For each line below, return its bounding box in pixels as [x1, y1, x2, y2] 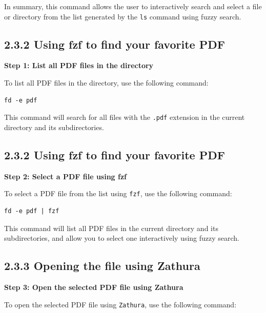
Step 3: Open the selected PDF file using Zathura [4, 281, 183, 292]
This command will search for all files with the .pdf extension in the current [4, 112, 245, 122]
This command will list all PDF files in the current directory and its [4, 222, 218, 233]
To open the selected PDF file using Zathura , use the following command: [4, 299, 237, 309]
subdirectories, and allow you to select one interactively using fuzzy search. [4, 233, 240, 243]
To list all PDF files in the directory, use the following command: [4, 77, 209, 88]
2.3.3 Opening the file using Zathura [4, 258, 200, 274]
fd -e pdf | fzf [4, 207, 59, 215]
